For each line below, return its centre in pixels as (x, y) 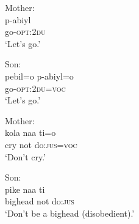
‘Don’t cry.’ (26, 156)
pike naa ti (25, 189)
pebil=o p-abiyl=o (39, 76)
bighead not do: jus (40, 201)
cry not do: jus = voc (41, 144)
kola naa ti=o (30, 133)
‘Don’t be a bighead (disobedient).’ (70, 213)
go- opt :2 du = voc (35, 88)
